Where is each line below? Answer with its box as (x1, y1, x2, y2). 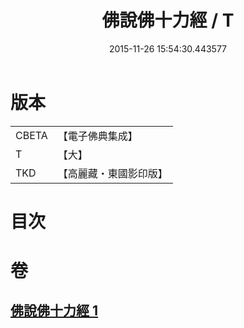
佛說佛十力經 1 (10, 302, 99, 320)
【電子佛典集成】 (57, 129, 138, 143)
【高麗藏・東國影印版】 (57, 166, 168, 180)
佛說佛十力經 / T (101, 9, 235, 32)
